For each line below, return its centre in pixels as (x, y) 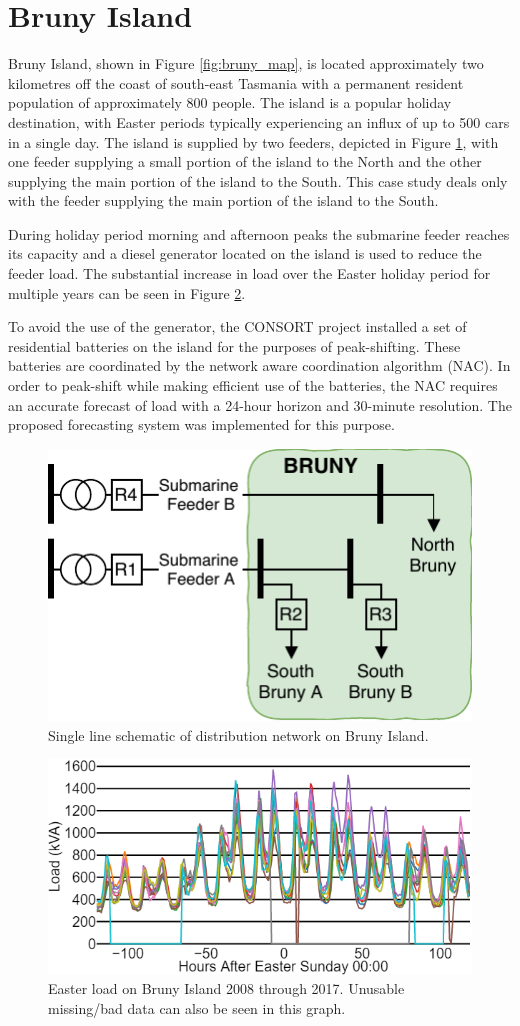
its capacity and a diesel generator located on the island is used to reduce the (245, 253)
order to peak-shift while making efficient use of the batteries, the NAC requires (253, 385)
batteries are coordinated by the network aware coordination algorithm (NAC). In (259, 365)
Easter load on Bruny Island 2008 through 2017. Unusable (226, 988)
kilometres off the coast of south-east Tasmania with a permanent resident (236, 82)
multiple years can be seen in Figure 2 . (127, 292)
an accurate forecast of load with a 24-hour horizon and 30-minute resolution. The (260, 404)
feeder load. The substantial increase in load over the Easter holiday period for (249, 273)
